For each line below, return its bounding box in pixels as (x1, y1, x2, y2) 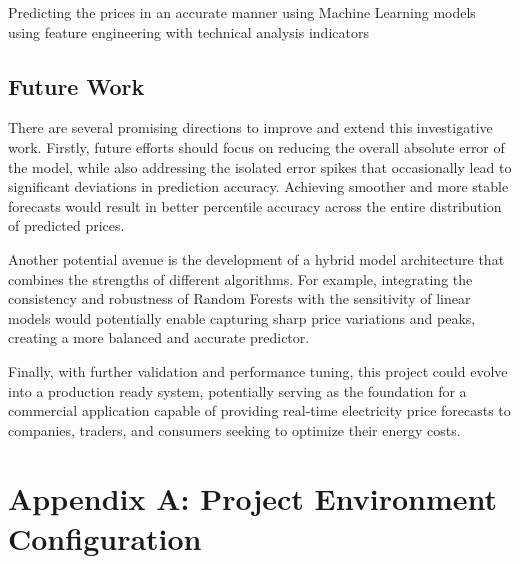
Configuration (8, 517, 202, 558)
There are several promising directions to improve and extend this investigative (8, 117, 493, 138)
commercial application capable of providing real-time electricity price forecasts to (8, 400, 511, 421)
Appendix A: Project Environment (8, 478, 498, 519)
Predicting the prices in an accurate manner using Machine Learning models (8, 2, 476, 22)
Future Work (8, 70, 145, 101)
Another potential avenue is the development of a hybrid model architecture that (8, 248, 505, 269)
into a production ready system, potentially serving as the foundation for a (8, 380, 467, 401)
